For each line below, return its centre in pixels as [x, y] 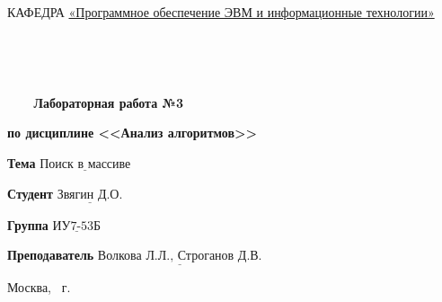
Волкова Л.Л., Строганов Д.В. [180, 257]
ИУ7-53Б [77, 226]
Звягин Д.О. [90, 195]
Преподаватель [51, 255]
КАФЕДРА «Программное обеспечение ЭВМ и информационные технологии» [221, 12]
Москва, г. [39, 286]
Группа [28, 224]
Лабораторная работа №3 [108, 102]
